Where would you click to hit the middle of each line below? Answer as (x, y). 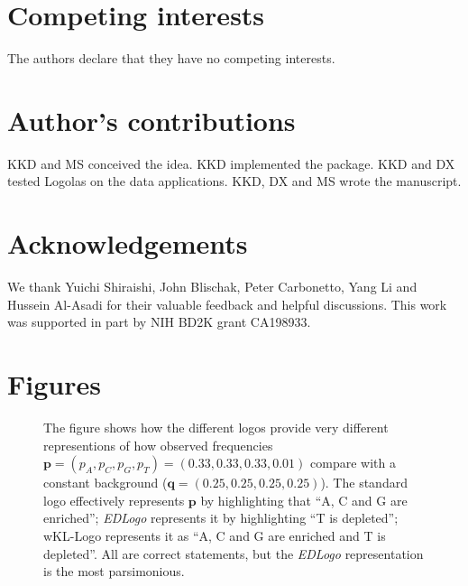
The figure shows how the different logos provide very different (216, 428)
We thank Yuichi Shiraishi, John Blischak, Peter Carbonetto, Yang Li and (212, 287)
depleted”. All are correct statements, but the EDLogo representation (234, 553)
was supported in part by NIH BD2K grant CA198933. (159, 322)
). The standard (364, 483)
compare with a (353, 463)
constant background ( (106, 483)
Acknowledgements (128, 243)
